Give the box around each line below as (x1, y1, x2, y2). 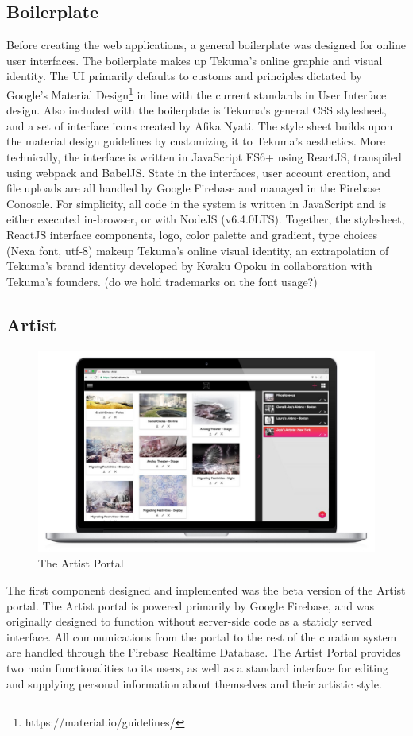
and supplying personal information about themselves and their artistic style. (6, 675, 382, 691)
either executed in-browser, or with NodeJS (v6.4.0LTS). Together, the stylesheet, (6, 211, 405, 227)
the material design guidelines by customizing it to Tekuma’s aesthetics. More (6, 133, 385, 149)
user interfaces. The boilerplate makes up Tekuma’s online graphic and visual (6, 52, 383, 68)
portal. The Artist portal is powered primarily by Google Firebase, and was (6, 597, 374, 614)
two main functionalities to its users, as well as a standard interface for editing (6, 659, 388, 676)
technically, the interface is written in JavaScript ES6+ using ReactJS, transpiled (6, 149, 402, 165)
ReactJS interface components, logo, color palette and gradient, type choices (6, 226, 377, 242)
